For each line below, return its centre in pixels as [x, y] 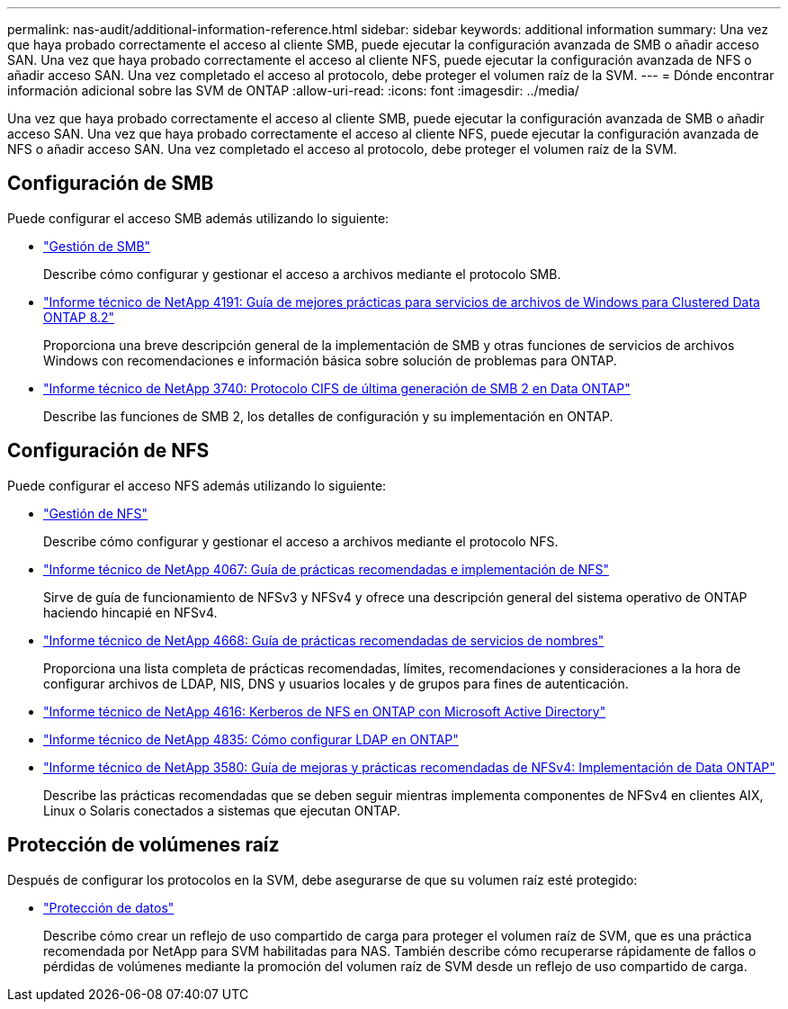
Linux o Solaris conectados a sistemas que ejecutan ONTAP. [222, 810]
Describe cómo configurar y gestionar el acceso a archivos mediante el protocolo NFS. [301, 541]
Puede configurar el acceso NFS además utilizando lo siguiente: [197, 485]
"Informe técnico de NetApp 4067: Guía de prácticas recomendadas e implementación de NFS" [326, 569]
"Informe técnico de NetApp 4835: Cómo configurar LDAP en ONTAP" [251, 739]
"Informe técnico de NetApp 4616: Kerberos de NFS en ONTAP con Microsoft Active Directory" [325, 711]
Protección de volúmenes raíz [143, 845]
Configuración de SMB [111, 184]
